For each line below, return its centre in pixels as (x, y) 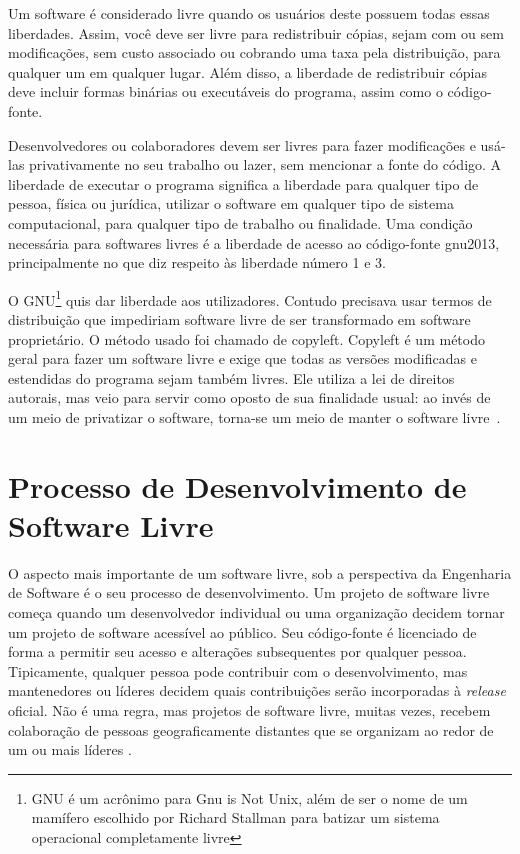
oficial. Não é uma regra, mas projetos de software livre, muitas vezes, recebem (249, 710)
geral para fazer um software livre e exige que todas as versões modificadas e (242, 358)
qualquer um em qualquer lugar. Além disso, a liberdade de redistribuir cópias (247, 71)
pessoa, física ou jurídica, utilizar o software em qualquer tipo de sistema (231, 203)
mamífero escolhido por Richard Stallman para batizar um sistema (235, 817)
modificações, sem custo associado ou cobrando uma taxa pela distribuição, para (254, 52)
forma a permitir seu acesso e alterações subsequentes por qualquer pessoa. (237, 651)
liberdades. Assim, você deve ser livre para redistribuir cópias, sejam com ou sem (256, 32)
